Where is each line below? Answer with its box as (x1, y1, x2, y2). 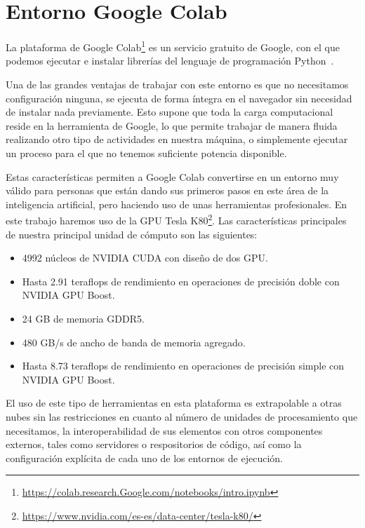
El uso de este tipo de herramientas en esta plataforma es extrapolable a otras (6, 395, 342, 410)
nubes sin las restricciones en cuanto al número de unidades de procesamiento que (6, 409, 358, 424)
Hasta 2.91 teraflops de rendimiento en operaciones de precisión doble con (22, 273, 340, 288)
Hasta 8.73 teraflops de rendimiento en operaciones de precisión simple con (22, 358, 345, 373)
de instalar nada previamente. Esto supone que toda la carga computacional (6, 104, 333, 119)
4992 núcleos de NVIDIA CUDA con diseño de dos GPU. (22, 250, 268, 265)
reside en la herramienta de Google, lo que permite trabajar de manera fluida (6, 118, 338, 133)
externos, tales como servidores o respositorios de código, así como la (6, 437, 302, 452)
